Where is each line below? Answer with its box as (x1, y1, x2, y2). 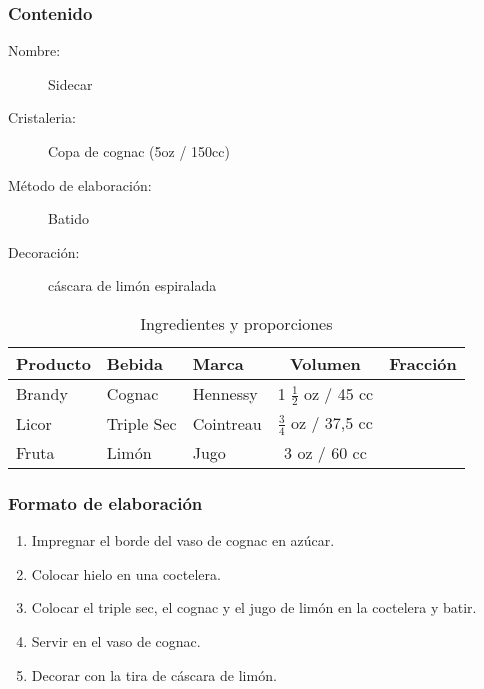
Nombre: (8, 40, 61, 61)
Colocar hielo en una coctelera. (31, 563, 221, 584)
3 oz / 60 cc (284, 441, 367, 464)
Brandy (16, 382, 68, 406)
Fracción (389, 351, 457, 375)
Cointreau (192, 411, 262, 435)
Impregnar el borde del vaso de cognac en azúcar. (31, 530, 335, 551)
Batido (48, 208, 90, 229)
